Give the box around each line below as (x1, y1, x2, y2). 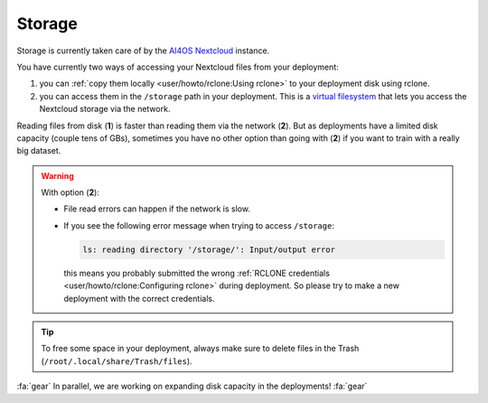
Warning (41, 170, 74, 181)
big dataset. (16, 145, 61, 156)
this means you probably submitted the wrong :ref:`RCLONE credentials (63, 267, 330, 278)
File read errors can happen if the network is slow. (63, 203, 250, 214)
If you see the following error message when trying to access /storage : (63, 220, 334, 230)
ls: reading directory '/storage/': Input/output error (82, 244, 336, 255)
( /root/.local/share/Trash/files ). (41, 355, 193, 366)
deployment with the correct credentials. (63, 293, 215, 304)
